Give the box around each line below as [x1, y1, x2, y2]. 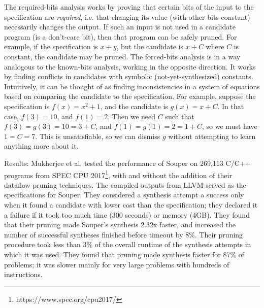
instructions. [4, 269, 43, 280]
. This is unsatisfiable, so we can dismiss [35, 130, 160, 141]
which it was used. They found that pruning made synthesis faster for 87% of [4, 249, 245, 259]
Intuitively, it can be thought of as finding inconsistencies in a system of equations [4, 81, 260, 91]
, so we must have [202, 121, 257, 131]
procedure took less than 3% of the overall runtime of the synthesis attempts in [4, 239, 251, 250]
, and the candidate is [100, 100, 168, 111]
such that [165, 111, 194, 121]
